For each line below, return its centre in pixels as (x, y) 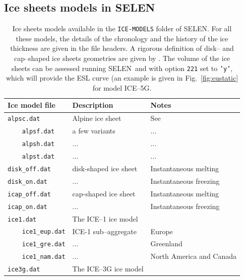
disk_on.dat (27, 182)
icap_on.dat (27, 207)
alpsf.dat (38, 132)
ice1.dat (22, 219)
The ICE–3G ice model (108, 269)
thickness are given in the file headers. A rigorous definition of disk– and (122, 48)
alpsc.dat (24, 119)
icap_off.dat (29, 194)
